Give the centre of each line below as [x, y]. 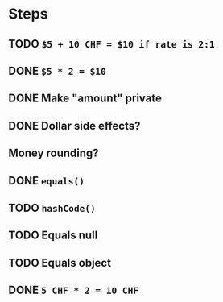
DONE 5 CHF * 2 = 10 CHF [74, 290]
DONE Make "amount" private [85, 99]
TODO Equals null [53, 236]
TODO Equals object [60, 263]
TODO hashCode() [52, 207]
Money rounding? [54, 153]
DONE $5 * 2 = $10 [58, 70]
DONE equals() [47, 181]
